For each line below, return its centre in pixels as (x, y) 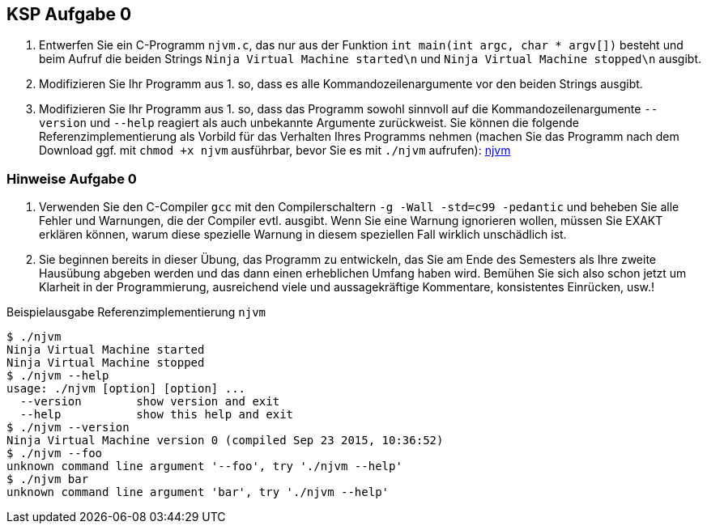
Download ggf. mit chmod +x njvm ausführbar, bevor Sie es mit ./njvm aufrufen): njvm (275, 151)
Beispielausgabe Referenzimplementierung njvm (136, 312)
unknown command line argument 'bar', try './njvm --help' (198, 492)
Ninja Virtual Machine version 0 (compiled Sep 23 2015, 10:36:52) (225, 441)
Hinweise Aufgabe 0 (72, 178)
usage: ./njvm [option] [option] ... (126, 389)
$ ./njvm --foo (55, 454)
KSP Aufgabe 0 (69, 14)
